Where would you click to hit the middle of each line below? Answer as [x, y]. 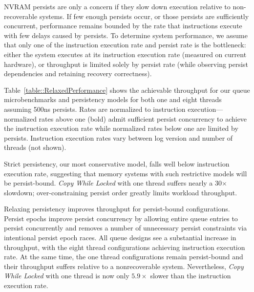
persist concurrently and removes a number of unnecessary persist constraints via [126, 228]
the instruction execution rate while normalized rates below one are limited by [121, 128]
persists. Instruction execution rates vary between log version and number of [118, 137]
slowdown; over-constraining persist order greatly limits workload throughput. [121, 192]
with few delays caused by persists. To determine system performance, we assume [126, 35]
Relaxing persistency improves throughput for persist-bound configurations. [117, 209]
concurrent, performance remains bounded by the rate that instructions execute [123, 26]
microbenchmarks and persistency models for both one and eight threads [113, 99]
